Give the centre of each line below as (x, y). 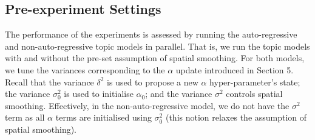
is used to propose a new (153, 82)
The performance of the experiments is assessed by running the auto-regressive (151, 34)
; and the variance (179, 94)
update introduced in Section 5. (235, 69)
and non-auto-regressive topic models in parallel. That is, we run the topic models (157, 46)
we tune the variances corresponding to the (85, 69)
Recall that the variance (49, 82)
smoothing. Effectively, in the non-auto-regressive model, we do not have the (147, 105)
